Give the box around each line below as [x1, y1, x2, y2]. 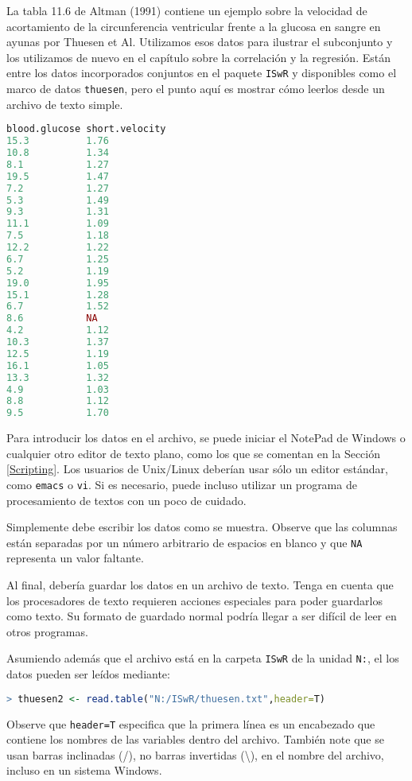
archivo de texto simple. [6, 95, 123, 112]
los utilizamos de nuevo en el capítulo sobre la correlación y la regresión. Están [6, 49, 391, 65]
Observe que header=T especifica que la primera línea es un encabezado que [6, 715, 375, 732]
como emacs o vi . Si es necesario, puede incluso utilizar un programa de [6, 476, 357, 492]
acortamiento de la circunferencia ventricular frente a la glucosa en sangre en [6, 17, 381, 34]
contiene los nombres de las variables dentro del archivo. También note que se [6, 731, 384, 748]
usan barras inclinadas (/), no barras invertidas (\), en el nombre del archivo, [6, 746, 384, 763]
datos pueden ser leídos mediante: [6, 666, 170, 682]
